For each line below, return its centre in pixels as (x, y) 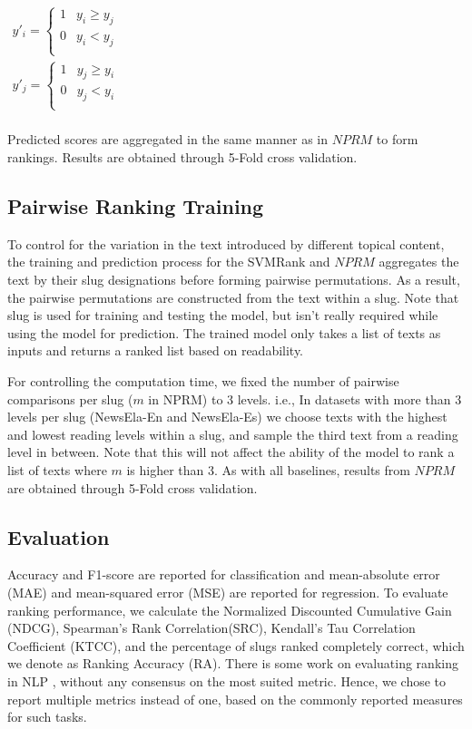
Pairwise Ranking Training (136, 206)
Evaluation (59, 536)
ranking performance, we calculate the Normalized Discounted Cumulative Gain (230, 610)
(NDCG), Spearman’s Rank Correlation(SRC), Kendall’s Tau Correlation (211, 628)
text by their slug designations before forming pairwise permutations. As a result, (234, 280)
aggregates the (419, 262)
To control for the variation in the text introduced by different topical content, (226, 243)
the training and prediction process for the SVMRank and (169, 262)
